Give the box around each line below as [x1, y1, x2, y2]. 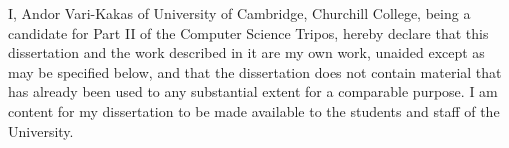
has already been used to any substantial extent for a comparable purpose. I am [8, 81, 498, 102]
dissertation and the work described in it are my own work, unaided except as [8, 42, 485, 63]
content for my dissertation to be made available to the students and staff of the [8, 100, 500, 121]
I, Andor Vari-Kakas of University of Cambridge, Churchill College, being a [8, 3, 471, 23]
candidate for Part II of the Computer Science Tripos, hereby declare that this [8, 22, 489, 43]
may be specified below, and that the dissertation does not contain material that [8, 61, 502, 82]
